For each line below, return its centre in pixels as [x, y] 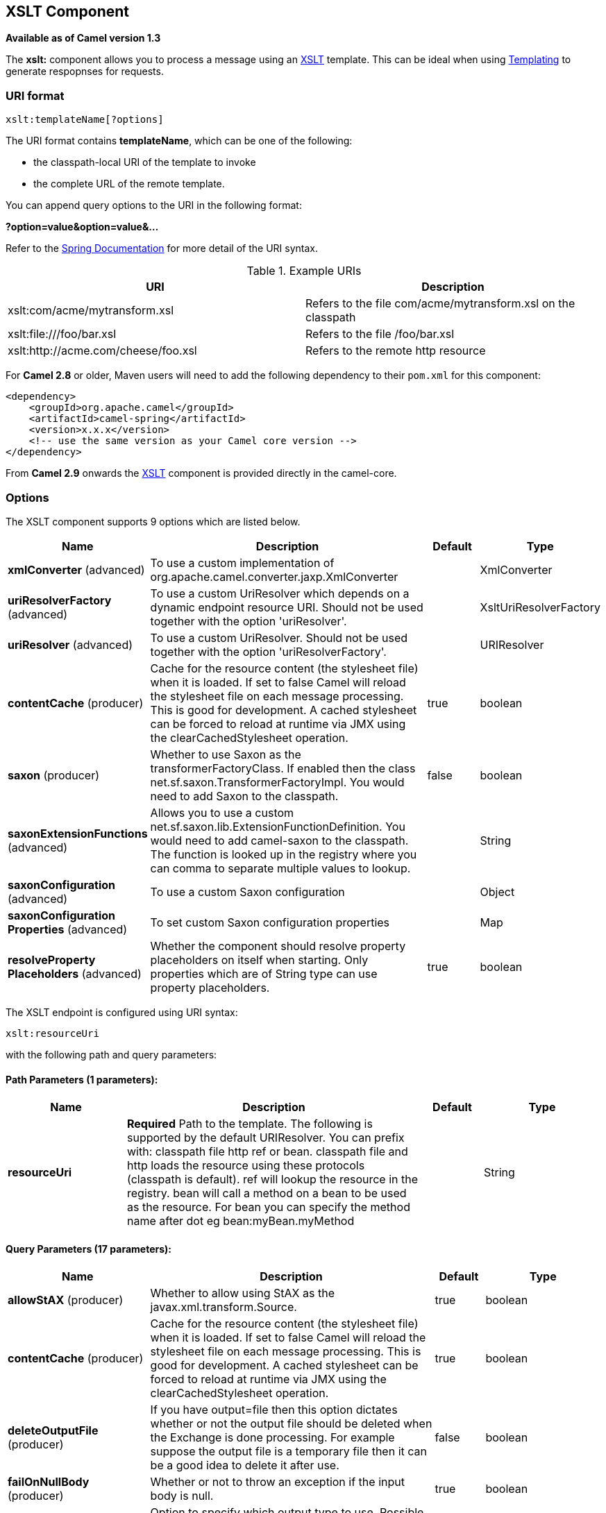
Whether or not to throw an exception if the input [277, 1482]
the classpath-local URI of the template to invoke [145, 162]
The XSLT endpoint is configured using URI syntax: [122, 1012]
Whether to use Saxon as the [226, 754]
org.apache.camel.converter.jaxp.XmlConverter [274, 576]
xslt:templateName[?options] [85, 120]
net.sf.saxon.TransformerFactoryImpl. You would [277, 782]
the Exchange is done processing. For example [272, 1438]
